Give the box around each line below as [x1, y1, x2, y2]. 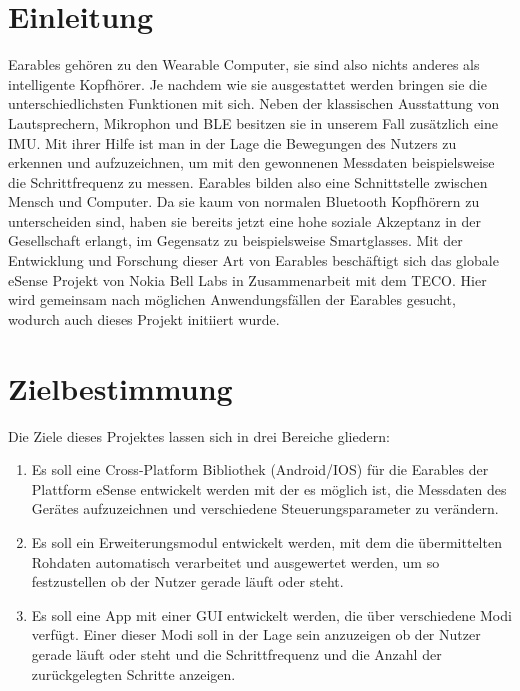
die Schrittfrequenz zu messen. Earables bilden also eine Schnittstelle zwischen [8, 171, 488, 192]
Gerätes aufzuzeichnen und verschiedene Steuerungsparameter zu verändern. [31, 498, 499, 519]
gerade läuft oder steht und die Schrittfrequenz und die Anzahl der [31, 643, 442, 664]
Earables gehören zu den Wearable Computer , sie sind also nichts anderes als [8, 54, 480, 75]
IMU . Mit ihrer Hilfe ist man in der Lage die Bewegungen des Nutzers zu [8, 132, 457, 153]
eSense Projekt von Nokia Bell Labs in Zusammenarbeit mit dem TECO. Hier [8, 269, 487, 290]
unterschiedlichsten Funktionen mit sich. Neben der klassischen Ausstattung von [8, 93, 500, 114]
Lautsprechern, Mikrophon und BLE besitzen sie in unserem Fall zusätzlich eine [8, 112, 498, 133]
